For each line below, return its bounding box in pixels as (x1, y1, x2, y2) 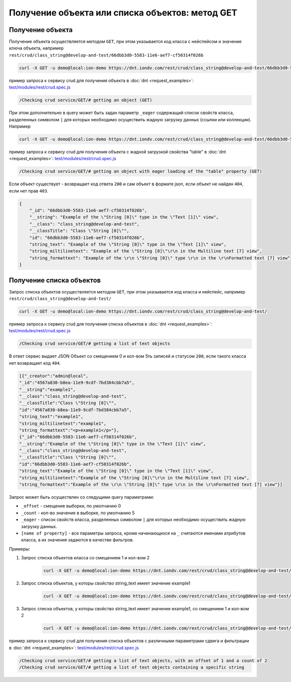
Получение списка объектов (9, 276, 101, 284)
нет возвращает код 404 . (9, 360, 61, 366)
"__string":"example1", (19, 387, 76, 392)
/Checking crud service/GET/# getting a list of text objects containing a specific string (19, 665, 244, 670)
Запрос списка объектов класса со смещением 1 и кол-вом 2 (21, 555, 150, 561)
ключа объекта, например (9, 45, 64, 51)
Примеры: (9, 546, 31, 552)
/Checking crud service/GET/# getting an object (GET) (19, 97, 152, 103)
